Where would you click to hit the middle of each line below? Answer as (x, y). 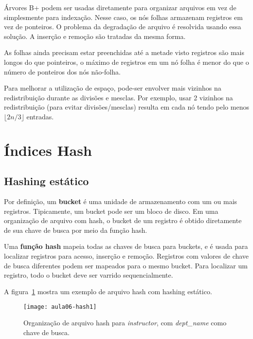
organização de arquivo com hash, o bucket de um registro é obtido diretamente (123, 220)
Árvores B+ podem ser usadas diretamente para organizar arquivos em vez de (120, 7)
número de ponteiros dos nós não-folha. (62, 71)
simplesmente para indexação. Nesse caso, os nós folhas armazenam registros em (123, 17)
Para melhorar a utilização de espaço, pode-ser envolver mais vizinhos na (113, 88)
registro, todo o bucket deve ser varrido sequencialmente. (89, 275)
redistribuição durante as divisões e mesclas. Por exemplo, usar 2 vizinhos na (118, 97)
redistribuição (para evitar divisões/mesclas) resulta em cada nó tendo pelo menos (126, 107)
